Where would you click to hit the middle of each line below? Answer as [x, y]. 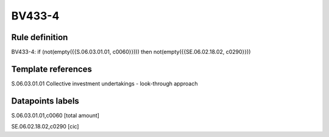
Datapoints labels [45, 101]
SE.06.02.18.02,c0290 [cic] [45, 127]
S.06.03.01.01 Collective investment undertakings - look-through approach [104, 83]
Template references [52, 69]
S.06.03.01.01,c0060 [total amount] [55, 115]
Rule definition [40, 37]
